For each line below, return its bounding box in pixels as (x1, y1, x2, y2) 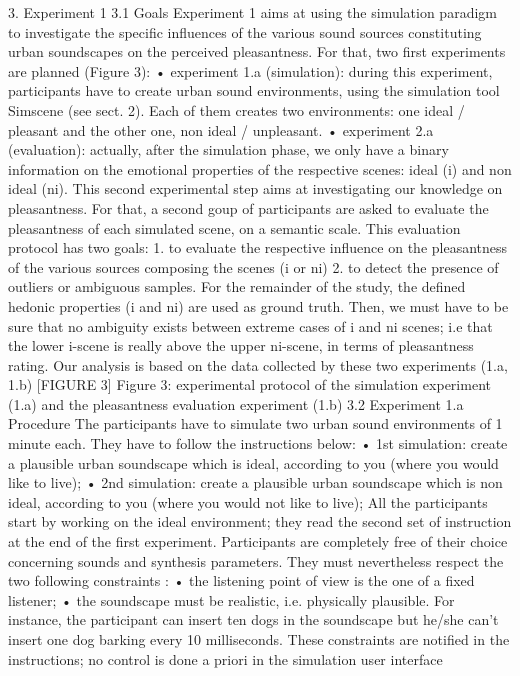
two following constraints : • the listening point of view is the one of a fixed (8, 570, 475, 591)
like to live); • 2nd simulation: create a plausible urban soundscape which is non (8, 472, 503, 493)
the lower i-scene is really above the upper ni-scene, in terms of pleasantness (8, 335, 474, 356)
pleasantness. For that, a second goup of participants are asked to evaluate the (8, 197, 489, 218)
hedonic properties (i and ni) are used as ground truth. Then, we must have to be (8, 295, 509, 316)
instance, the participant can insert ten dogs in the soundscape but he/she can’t (8, 609, 499, 630)
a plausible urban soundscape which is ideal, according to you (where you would (8, 452, 499, 473)
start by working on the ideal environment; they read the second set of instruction (8, 511, 512, 532)
